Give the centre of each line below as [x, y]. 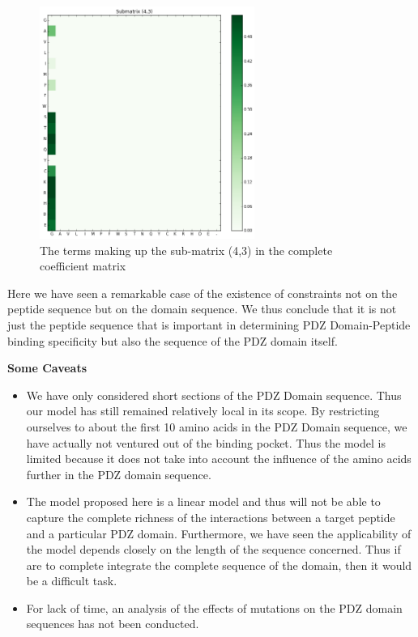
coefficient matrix [83, 266]
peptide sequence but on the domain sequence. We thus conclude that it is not [202, 309]
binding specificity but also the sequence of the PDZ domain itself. [173, 340]
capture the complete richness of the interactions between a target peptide [211, 517]
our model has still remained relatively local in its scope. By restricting [203, 411]
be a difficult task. [72, 581]
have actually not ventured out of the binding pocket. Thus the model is [206, 442]
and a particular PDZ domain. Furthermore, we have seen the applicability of [219, 533]
